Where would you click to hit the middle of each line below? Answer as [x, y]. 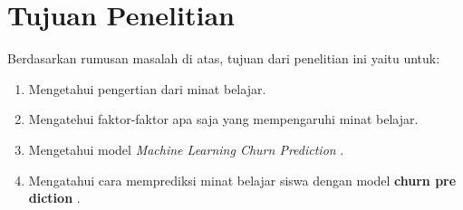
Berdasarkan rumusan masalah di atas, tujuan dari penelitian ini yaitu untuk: [224, 58]
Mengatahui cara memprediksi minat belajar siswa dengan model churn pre [242, 180]
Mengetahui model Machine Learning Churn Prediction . [186, 149]
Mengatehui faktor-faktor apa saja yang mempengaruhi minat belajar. [223, 119]
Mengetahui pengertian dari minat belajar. [147, 88]
